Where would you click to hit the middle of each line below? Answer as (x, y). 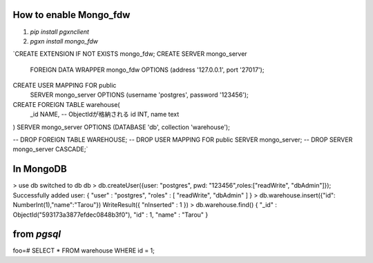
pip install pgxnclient (60, 32)
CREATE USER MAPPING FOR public (65, 86)
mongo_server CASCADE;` (50, 149)
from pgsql (37, 234)
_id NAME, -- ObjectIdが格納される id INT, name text (105, 115)
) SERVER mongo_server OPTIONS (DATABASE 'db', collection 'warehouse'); (122, 127)
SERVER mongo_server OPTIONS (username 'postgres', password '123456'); (139, 95)
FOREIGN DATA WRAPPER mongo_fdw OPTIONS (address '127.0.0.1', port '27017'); (147, 70)
